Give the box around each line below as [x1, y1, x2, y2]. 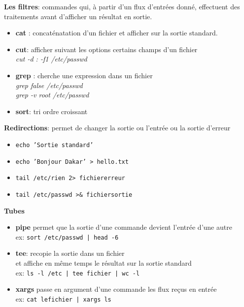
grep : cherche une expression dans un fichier [15, 70, 153, 80]
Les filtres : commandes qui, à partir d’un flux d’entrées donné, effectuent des [4, 1, 240, 11]
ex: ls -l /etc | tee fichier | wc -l [15, 267, 140, 277]
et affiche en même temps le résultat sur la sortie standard [15, 258, 192, 268]
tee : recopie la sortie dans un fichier [15, 248, 125, 258]
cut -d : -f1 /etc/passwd [15, 54, 87, 64]
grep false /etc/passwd [15, 80, 83, 90]
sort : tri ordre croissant [15, 106, 88, 116]
